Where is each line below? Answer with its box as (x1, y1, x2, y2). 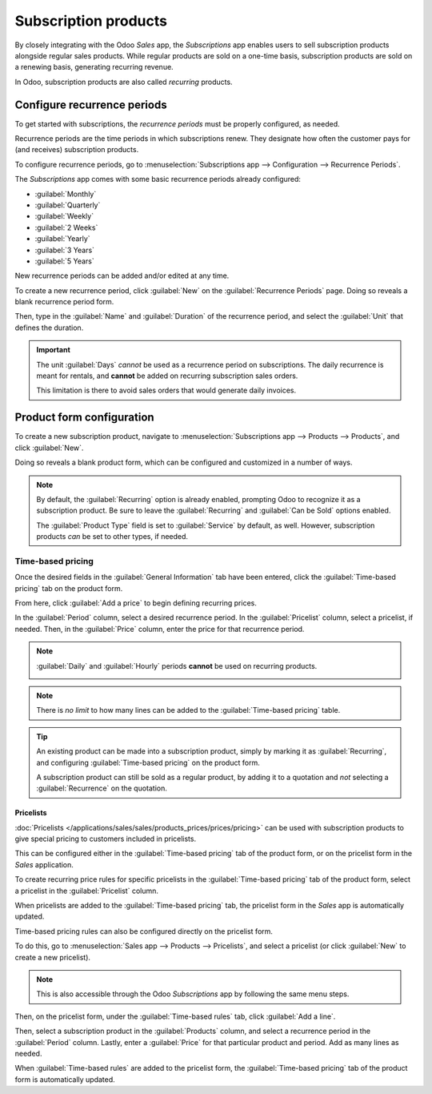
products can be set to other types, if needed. (36, 532, 188, 541)
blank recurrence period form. (14, 297, 114, 307)
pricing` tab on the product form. (14, 583, 123, 593)
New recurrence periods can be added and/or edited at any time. (14, 271, 230, 280)
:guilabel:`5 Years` (34, 256, 95, 266)
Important (36, 345, 71, 355)
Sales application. (14, 859, 74, 869)
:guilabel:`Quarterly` (34, 200, 101, 210)
